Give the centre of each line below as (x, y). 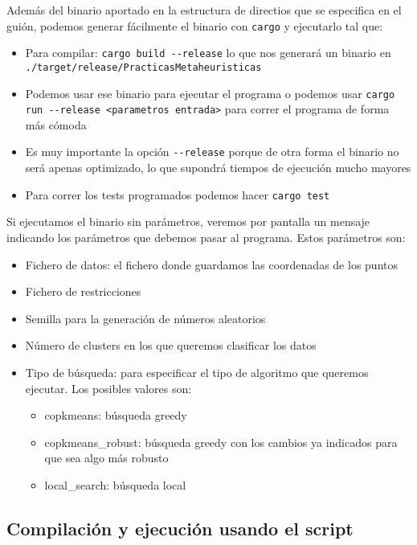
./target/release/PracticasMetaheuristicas (143, 67)
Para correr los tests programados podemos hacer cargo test (178, 194)
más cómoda (56, 124)
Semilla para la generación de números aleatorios (145, 318)
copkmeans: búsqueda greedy (116, 415)
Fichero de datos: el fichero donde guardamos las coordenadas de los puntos (211, 264)
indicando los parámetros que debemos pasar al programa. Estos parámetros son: (206, 237)
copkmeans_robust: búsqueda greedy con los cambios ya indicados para (221, 442)
